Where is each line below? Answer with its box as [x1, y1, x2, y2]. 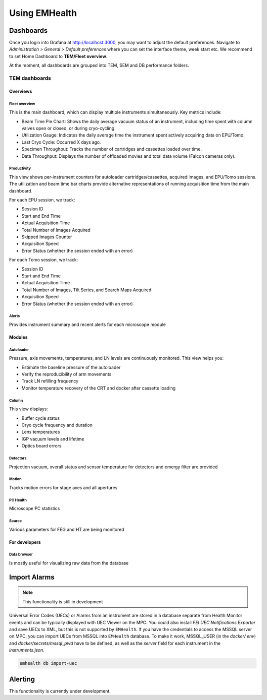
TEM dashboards [9, 75, 51, 81]
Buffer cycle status [21, 415, 60, 421]
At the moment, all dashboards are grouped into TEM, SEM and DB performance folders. [9, 63, 189, 68]
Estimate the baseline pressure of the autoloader [21, 364, 121, 370]
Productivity [9, 166, 31, 171]
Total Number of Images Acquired [21, 227, 91, 233]
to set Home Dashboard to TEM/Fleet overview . [9, 53, 108, 59]
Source [9, 518, 22, 523]
